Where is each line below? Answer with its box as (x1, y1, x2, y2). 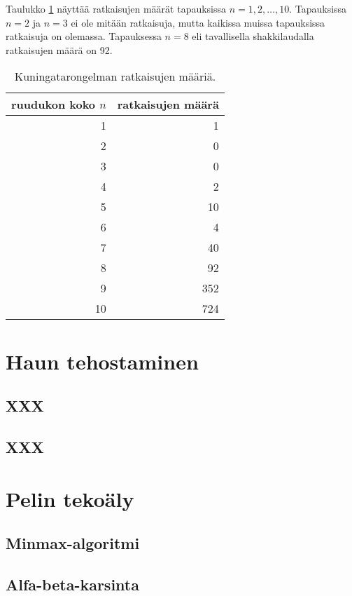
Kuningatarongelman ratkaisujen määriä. (14, 68, 216, 85)
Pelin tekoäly (6, 484, 134, 513)
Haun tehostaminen (6, 346, 199, 375)
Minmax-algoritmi (6, 532, 140, 554)
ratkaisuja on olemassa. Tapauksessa (6, 29, 162, 43)
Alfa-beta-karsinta (6, 573, 139, 595)
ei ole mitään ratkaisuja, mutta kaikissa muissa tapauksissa (71, 15, 325, 29)
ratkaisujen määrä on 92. (6, 42, 113, 57)
